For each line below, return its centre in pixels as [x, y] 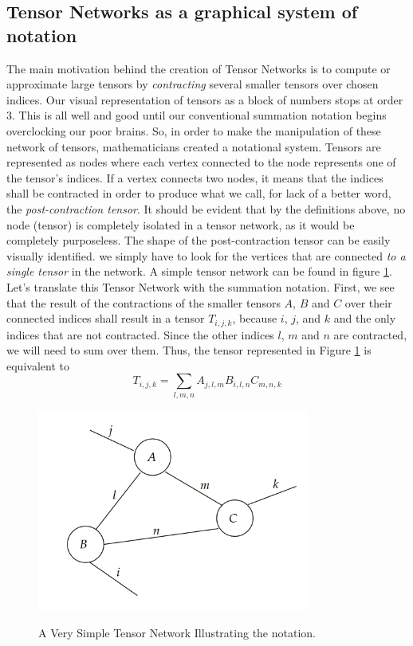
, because [255, 318]
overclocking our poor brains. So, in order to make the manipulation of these [194, 130]
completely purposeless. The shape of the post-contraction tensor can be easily [199, 240]
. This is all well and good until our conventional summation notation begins [199, 115]
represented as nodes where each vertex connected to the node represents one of [201, 162]
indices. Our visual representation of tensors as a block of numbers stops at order [205, 99]
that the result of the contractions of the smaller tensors [144, 302]
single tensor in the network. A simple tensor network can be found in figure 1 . [199, 271]
